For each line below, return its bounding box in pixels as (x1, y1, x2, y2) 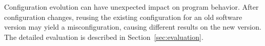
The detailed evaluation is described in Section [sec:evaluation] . (4, 31, 203, 42)
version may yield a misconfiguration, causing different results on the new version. (4, 21, 261, 32)
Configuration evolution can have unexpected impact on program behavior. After (4, 2, 259, 12)
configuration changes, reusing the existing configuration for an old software (4, 11, 242, 22)
